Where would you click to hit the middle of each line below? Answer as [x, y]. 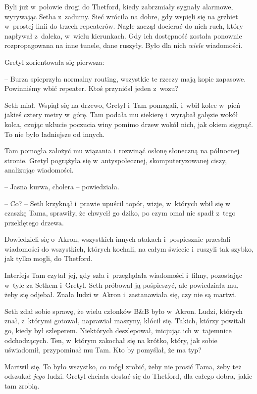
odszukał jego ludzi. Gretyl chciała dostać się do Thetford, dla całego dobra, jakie [128, 376]
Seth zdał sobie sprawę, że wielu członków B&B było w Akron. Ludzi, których [124, 311]
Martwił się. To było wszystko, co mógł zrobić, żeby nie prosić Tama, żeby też [123, 366]
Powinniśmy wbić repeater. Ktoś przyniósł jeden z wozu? [91, 88]
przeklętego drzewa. [34, 222]
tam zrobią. [22, 386]
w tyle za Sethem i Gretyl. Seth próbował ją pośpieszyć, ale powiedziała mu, [122, 285]
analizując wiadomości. [39, 170]
